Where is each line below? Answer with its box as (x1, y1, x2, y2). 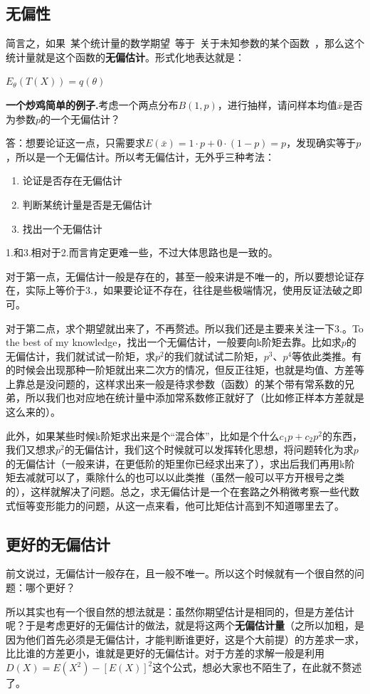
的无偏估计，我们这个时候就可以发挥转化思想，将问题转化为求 (64, 442, 354, 457)
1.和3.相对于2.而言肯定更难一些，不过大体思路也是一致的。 (6, 245, 278, 260)
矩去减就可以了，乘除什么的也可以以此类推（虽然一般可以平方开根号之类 (6, 470, 344, 485)
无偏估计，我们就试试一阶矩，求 (6, 348, 155, 363)
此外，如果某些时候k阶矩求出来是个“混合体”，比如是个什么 (6, 428, 280, 443)
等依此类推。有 (292, 348, 362, 363)
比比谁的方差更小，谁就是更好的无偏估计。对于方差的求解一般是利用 (6, 646, 324, 661)
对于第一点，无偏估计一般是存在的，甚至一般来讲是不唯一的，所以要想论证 (6, 268, 354, 283)
